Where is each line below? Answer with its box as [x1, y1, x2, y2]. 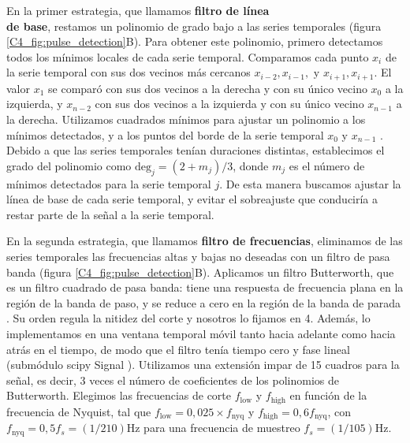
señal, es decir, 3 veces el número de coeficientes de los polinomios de [6, 371, 340, 388]
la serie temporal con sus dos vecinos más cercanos [6, 64, 251, 80]
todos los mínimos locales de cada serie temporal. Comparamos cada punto [6, 48, 369, 65]
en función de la [289, 387, 367, 404]
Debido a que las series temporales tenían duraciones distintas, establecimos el [6, 142, 385, 158]
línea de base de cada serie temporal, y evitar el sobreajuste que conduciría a [6, 191, 378, 207]
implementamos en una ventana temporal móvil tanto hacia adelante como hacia [6, 325, 396, 341]
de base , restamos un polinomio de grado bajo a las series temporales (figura [6, 17, 382, 34]
